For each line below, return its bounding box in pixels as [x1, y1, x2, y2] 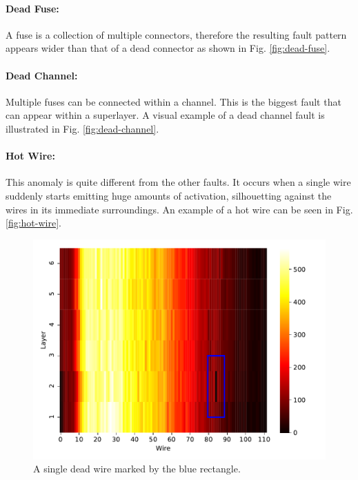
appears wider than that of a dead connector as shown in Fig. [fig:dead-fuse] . [6, 41, 330, 55]
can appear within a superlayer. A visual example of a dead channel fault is [6, 108, 325, 122]
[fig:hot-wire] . [6, 215, 61, 230]
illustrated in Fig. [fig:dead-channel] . [6, 121, 159, 135]
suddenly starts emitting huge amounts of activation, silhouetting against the [6, 188, 332, 202]
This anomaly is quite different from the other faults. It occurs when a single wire [6, 175, 351, 189]
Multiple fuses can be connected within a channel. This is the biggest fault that [6, 94, 341, 108]
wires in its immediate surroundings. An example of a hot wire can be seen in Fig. [6, 202, 353, 216]
